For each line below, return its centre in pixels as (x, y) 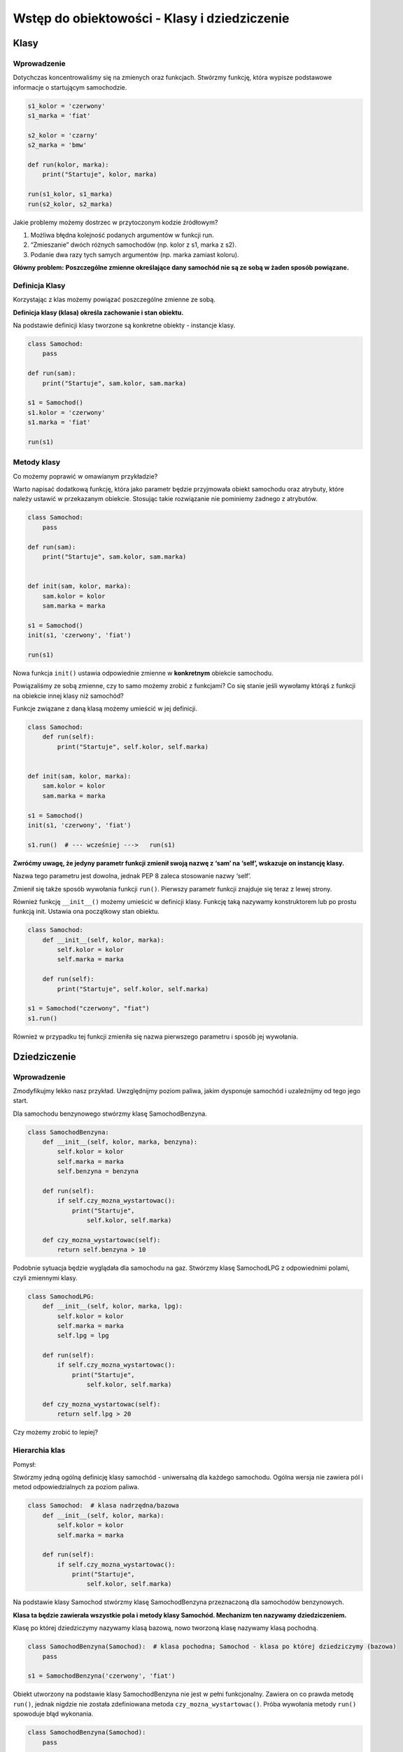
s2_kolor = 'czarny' (63, 135)
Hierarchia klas (39, 1451)
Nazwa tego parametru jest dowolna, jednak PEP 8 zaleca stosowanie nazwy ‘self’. (132, 876)
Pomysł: (24, 1464)
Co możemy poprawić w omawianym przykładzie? (85, 476)
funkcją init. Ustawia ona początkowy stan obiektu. (86, 912)
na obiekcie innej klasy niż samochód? (68, 696)
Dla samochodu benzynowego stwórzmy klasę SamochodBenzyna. (110, 1114)
